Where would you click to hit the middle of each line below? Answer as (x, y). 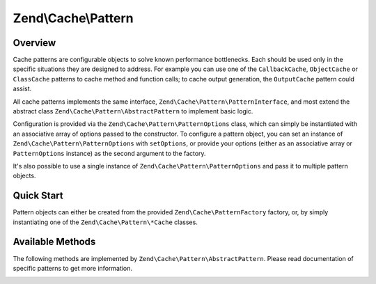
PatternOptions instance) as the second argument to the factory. (109, 153)
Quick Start (38, 196)
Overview (34, 43)
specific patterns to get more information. (72, 268)
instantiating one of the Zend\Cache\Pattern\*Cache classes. (105, 222)
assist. (22, 89)
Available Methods (54, 242)
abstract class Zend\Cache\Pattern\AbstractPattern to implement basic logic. (133, 111)
